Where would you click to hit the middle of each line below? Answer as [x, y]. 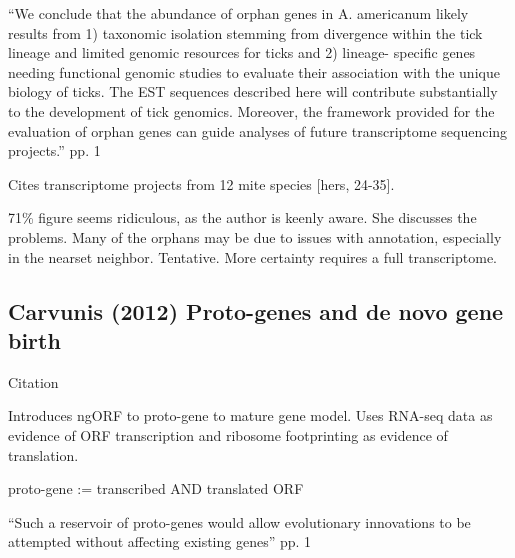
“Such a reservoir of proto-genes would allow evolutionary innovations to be [239, 521]
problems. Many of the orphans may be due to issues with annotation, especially [255, 236]
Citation [33, 381]
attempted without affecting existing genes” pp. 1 [160, 541]
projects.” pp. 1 [54, 150]
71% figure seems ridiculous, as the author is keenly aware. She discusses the [242, 217]
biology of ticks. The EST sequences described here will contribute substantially [253, 91]
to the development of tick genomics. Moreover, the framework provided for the [251, 110]
